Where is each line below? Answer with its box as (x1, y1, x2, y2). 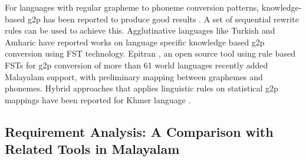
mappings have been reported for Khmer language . (5, 93, 191, 106)
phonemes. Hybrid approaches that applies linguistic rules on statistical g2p (5, 82, 278, 94)
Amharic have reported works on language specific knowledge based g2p (5, 35, 265, 48)
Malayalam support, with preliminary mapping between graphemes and (5, 70, 263, 83)
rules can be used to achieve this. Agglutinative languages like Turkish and (5, 24, 275, 37)
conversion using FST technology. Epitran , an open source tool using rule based (5, 47, 295, 60)
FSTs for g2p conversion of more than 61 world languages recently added (5, 58, 268, 71)
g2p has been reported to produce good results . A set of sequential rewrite (27, 12, 299, 25)
